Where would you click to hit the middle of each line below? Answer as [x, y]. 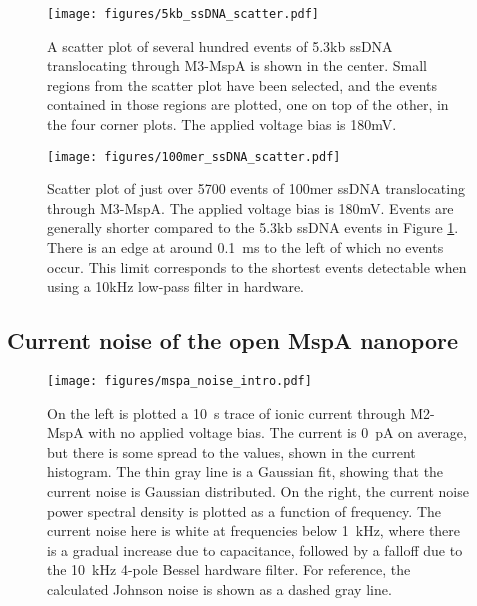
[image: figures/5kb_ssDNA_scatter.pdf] [183, 14]
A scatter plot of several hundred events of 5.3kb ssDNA [220, 45]
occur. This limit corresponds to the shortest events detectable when [257, 266]
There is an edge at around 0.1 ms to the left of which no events [245, 247]
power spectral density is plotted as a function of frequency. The [244, 510]
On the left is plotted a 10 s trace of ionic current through [226, 412]
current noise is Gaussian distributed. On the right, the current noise [258, 491]
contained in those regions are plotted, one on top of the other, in [248, 104]
